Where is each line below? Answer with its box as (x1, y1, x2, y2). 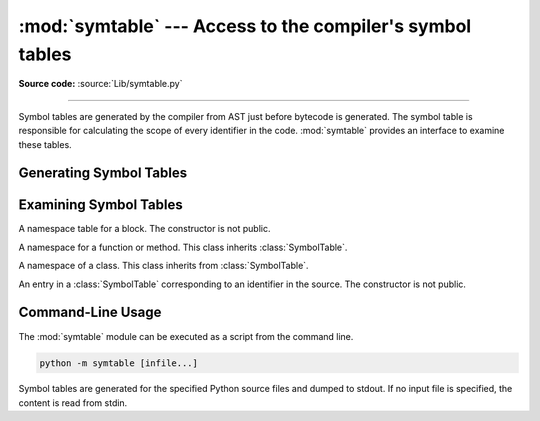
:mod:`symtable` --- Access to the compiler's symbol (18, 15, 472, 37)
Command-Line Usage (18, 304, 162, 321)
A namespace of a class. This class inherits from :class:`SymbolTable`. (18, 260, 309, 272)
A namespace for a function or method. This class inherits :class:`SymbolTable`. (18, 241, 348, 253)
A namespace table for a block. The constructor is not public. (18, 223, 271, 235)
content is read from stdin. (18, 396, 128, 409)
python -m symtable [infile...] (39, 357, 199, 369)
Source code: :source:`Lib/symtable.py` (18, 78, 183, 90)
